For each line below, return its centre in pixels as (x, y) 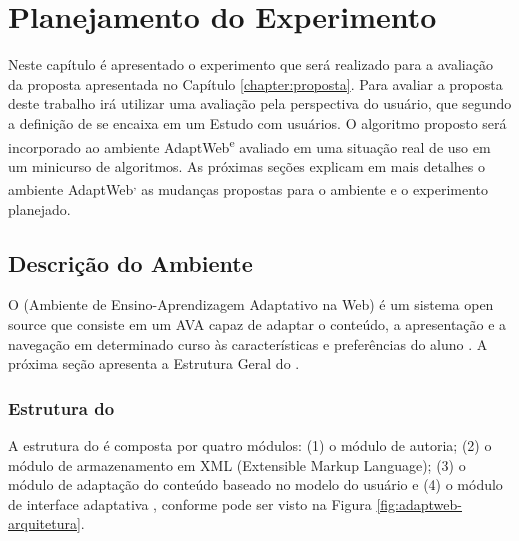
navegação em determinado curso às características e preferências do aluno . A (248, 343)
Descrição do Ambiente (130, 262)
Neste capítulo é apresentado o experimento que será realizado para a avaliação (250, 64)
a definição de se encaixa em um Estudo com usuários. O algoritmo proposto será (257, 122)
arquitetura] (44, 523)
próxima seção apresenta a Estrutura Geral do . (154, 363)
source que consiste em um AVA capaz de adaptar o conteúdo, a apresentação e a (257, 323)
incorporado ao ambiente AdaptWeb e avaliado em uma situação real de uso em (249, 145)
